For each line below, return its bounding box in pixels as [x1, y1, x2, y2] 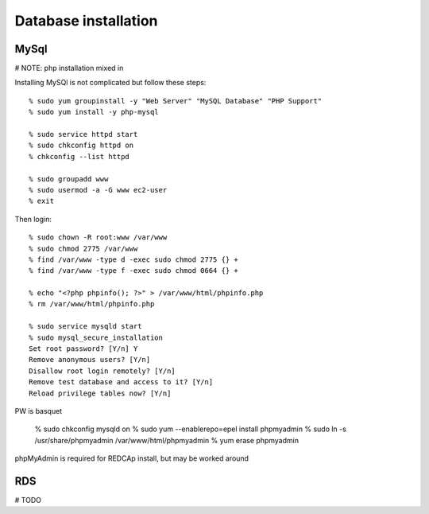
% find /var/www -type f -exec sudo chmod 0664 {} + [29, 267, 238, 275]
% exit [29, 197, 55, 206]
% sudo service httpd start [29, 130, 138, 139]
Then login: [14, 214, 52, 224]
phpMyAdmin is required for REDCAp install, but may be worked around [14, 454, 249, 463]
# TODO [14, 496, 41, 505]
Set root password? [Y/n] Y [29, 345, 138, 353]
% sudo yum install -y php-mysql [29, 107, 159, 117]
